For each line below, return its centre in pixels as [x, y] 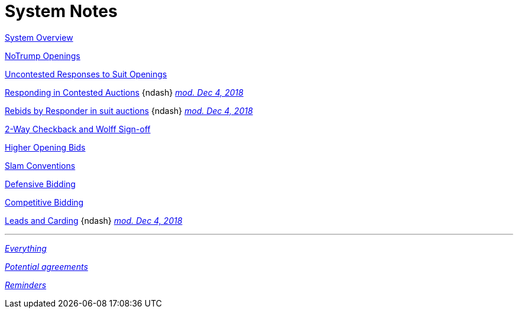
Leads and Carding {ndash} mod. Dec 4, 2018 [94, 220]
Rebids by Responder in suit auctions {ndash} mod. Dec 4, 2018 [129, 110]
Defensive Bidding [40, 184]
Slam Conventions [40, 165]
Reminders [26, 285]
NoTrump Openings [43, 56]
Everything [26, 248]
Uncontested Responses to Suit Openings [86, 74]
